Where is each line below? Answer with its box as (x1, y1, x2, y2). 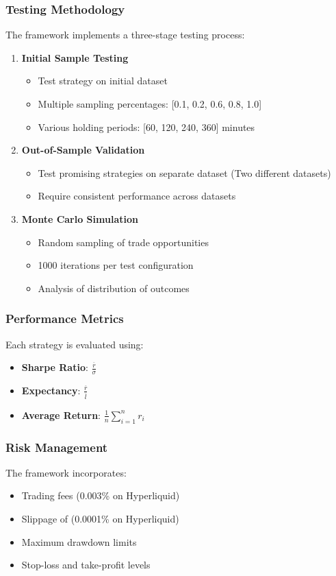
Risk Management (5, 438, 108, 455)
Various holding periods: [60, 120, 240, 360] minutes (38, 119, 255, 134)
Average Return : (21, 407, 101, 422)
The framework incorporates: (5, 465, 127, 479)
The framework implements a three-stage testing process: (5, 27, 245, 42)
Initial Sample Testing (21, 50, 129, 64)
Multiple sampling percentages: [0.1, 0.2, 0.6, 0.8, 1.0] (38, 97, 262, 110)
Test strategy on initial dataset (38, 73, 168, 88)
